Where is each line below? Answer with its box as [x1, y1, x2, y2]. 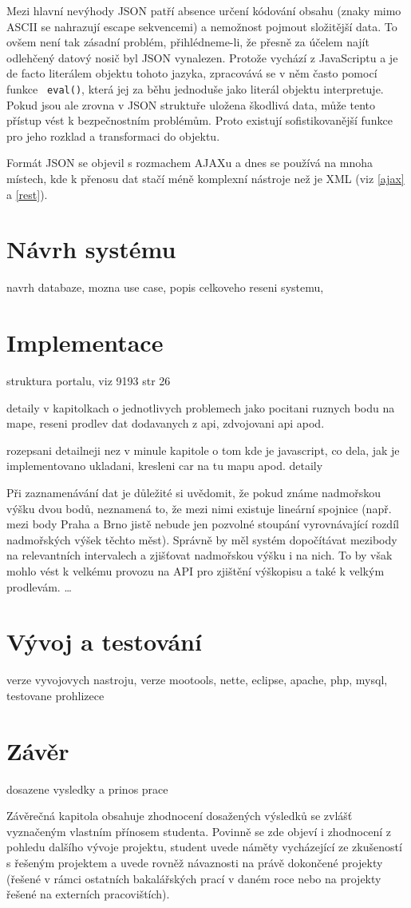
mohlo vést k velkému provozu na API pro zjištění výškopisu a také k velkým [6, 562, 385, 579]
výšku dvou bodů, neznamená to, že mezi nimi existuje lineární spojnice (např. [6, 500, 392, 516]
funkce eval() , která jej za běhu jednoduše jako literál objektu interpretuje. [6, 80, 384, 97]
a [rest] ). [6, 185, 48, 202]
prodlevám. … [6, 578, 72, 595]
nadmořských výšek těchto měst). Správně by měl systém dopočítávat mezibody [6, 531, 397, 548]
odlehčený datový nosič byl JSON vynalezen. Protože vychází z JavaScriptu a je [6, 49, 398, 66]
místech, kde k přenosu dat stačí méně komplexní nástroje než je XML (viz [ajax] [6, 170, 405, 186]
